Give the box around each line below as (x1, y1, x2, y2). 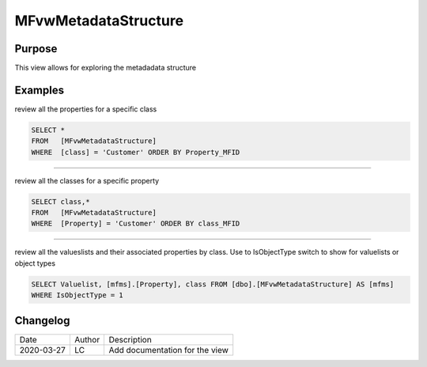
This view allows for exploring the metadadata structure (14, 63, 197, 73)
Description (108, 334, 152, 345)
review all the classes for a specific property (14, 176, 160, 185)
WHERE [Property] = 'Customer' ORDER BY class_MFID (31, 219, 240, 229)
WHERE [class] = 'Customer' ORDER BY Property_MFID (31, 147, 240, 157)
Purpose (14, 42, 58, 55)
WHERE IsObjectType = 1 (31, 291, 124, 300)
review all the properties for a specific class (14, 104, 157, 114)
